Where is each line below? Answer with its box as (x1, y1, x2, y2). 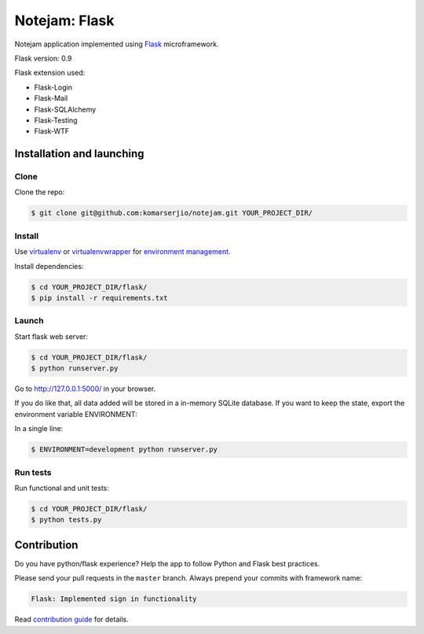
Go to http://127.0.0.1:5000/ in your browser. (14, 384, 156, 393)
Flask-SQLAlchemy (34, 105, 97, 114)
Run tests (14, 466, 52, 477)
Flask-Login (34, 83, 72, 92)
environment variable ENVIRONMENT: (14, 409, 137, 418)
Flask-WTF (34, 127, 70, 136)
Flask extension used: (14, 68, 86, 78)
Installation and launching (14, 147, 144, 160)
